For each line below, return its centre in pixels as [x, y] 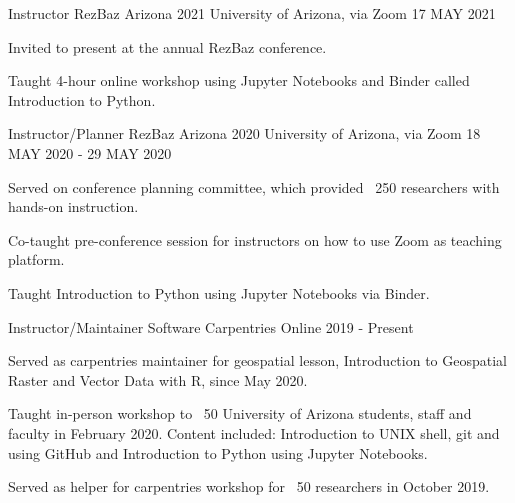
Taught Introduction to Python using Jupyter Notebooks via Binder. [219, 292]
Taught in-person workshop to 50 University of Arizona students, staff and [240, 413]
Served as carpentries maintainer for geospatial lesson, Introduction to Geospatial [257, 360]
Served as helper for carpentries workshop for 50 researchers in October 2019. [249, 486]
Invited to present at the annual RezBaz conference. [167, 46]
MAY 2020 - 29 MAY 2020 [90, 152]
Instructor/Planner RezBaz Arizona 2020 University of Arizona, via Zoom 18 [244, 133]
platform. [36, 259]
